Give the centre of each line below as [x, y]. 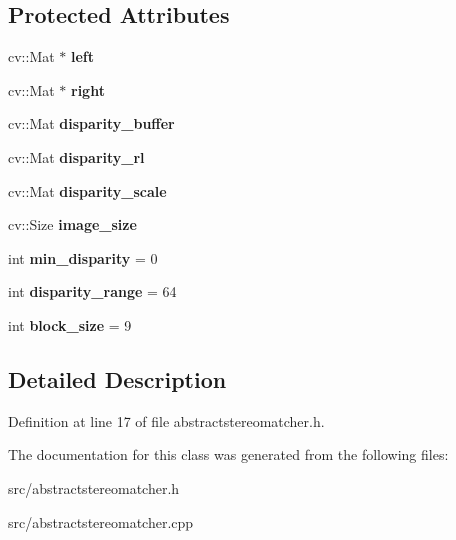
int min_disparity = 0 [83, 257]
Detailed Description [117, 378]
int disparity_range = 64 [92, 291]
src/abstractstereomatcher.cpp [101, 521]
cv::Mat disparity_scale [87, 190]
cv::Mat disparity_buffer [91, 123]
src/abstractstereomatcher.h [94, 487]
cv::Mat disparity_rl [76, 156]
